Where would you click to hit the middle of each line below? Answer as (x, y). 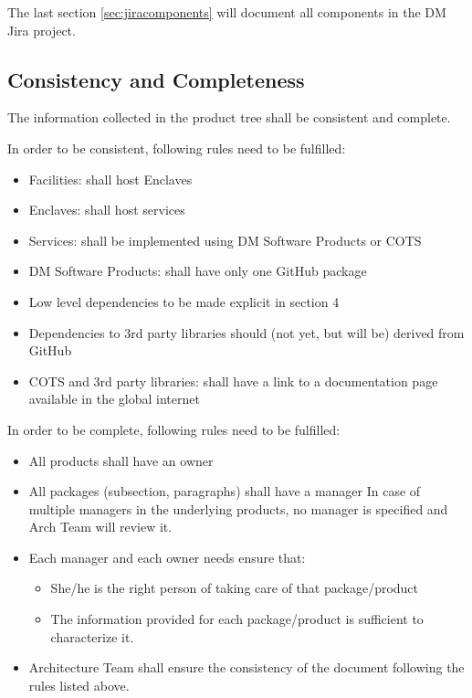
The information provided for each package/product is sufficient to (237, 619)
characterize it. (92, 636)
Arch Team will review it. (100, 527)
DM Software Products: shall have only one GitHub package (198, 271)
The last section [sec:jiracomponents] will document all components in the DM (227, 12)
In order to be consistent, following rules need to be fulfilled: (177, 148)
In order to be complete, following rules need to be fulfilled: (174, 429)
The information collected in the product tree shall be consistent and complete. (229, 117)
